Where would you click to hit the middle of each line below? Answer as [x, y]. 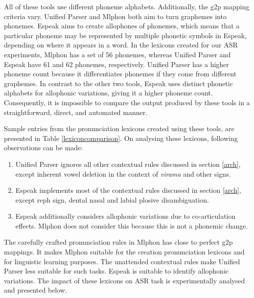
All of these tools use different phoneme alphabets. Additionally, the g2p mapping [127, 6]
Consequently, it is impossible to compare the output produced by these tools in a [127, 102]
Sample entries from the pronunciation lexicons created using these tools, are [119, 128]
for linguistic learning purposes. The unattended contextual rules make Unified [122, 261]
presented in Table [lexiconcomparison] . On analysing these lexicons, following [121, 138]
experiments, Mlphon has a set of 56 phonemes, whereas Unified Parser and [117, 54]
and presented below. [35, 290]
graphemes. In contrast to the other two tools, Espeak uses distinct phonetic [118, 83]
